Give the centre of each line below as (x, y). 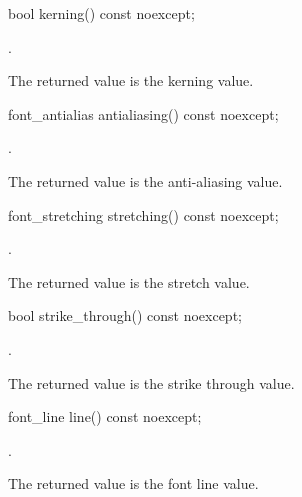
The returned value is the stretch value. (129, 281)
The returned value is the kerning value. (131, 80)
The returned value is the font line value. (133, 483)
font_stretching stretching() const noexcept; (143, 214)
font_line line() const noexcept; (105, 416)
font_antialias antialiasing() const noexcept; (143, 113)
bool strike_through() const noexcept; (125, 315)
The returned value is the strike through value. (151, 382)
